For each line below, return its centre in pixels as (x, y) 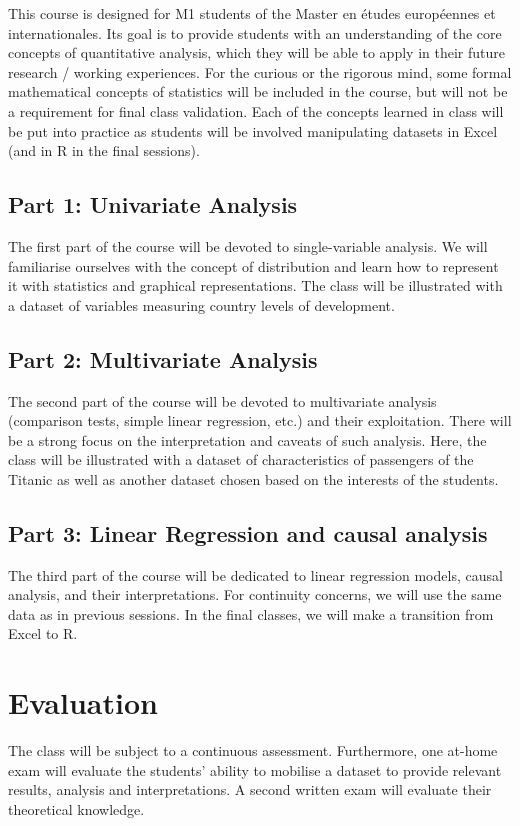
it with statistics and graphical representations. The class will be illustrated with (255, 285)
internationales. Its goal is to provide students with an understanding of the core (255, 32)
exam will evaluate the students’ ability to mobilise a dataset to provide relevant (255, 769)
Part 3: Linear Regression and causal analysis (248, 532)
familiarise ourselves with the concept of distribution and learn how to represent (253, 265)
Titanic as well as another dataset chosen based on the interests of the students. (253, 478)
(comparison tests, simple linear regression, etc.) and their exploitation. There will (260, 420)
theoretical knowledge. (76, 808)
